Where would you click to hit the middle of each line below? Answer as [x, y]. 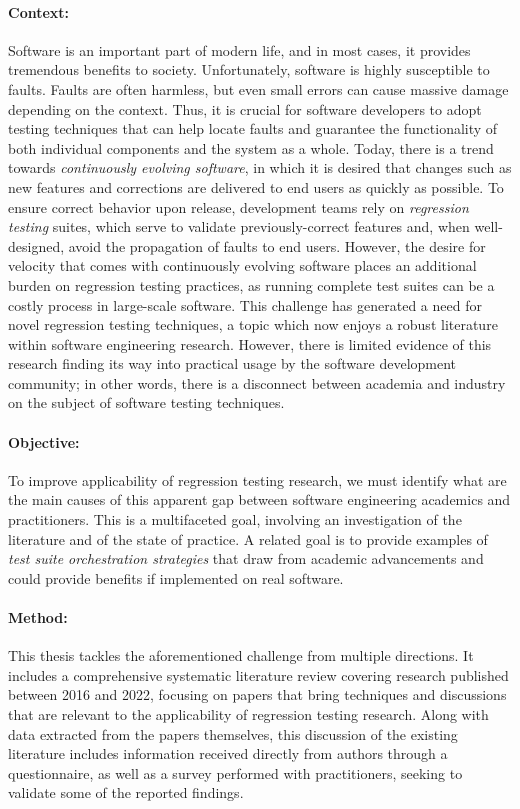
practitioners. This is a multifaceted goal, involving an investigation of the [235, 519]
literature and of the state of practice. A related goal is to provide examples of [248, 538]
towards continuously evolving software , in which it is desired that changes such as [260, 167]
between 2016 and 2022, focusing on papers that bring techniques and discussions [257, 694]
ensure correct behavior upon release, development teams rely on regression [238, 206]
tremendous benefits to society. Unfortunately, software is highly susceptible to [249, 69]
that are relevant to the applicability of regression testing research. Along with [248, 714]
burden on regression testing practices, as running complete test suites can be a [251, 284]
